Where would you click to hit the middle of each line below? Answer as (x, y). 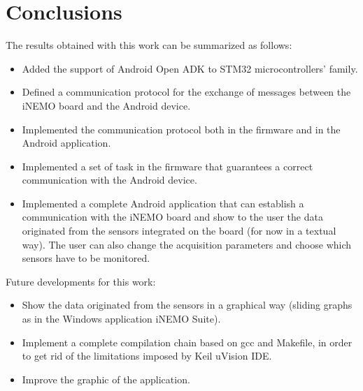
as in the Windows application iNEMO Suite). (121, 319)
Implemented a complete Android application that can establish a (163, 203)
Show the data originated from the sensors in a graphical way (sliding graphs (187, 305)
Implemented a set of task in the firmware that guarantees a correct (168, 166)
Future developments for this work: (81, 281)
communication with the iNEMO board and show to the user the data (172, 217)
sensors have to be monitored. (86, 258)
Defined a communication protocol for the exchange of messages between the (186, 92)
